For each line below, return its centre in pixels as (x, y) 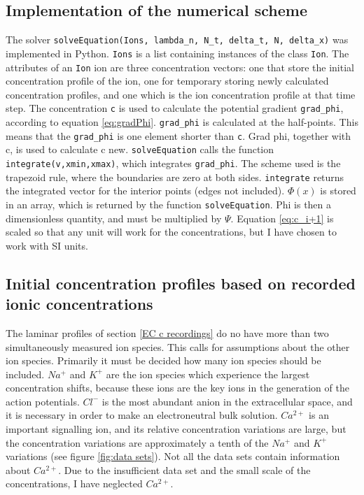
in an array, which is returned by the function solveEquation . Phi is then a (169, 204)
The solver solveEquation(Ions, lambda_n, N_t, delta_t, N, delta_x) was (177, 40)
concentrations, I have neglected (74, 483)
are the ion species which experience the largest (208, 374)
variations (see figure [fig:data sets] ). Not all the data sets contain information (173, 456)
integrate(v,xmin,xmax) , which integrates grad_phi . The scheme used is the (173, 163)
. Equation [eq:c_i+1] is (282, 218)
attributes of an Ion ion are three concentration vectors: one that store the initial (180, 67)
